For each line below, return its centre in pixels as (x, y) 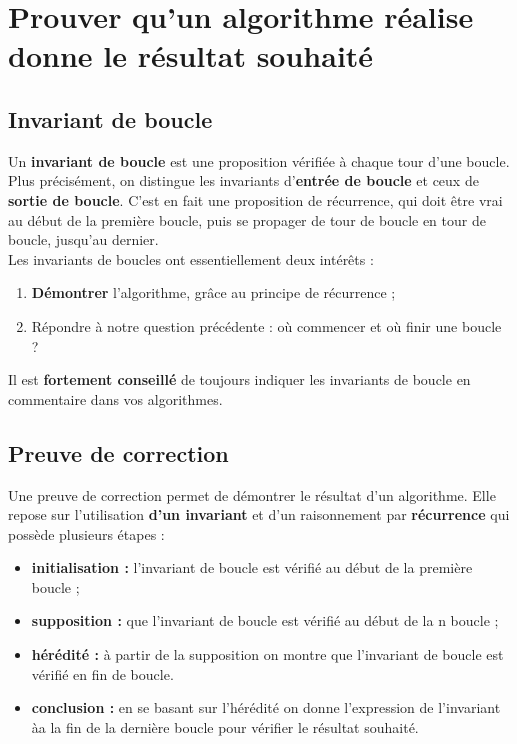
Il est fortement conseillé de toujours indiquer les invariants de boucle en (239, 379)
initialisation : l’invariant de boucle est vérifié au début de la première (252, 567)
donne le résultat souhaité (191, 55)
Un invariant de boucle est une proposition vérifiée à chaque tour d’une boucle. (259, 160)
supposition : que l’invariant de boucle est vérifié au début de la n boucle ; (265, 620)
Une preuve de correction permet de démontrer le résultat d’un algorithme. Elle (252, 494)
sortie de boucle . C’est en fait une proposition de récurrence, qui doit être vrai (255, 199)
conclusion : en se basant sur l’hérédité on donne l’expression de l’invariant (266, 707)
